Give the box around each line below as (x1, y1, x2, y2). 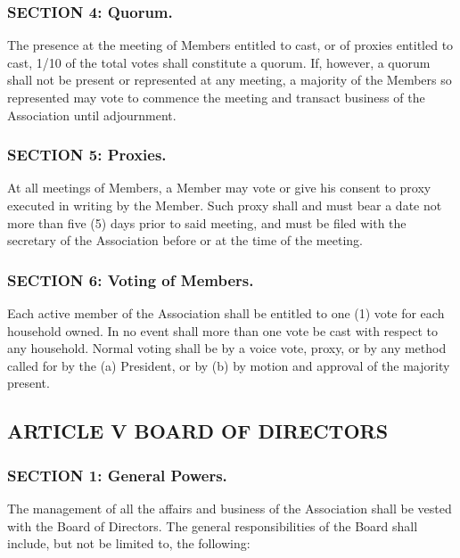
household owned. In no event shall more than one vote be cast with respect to (7, 321, 438, 340)
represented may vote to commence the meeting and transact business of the (7, 88, 425, 106)
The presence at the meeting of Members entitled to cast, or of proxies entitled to (7, 36, 454, 54)
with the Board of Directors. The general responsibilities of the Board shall (7, 516, 418, 535)
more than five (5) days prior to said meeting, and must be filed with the (7, 213, 407, 232)
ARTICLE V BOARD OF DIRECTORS (7, 417, 389, 445)
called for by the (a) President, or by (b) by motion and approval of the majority (7, 356, 450, 374)
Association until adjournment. (7, 105, 177, 124)
